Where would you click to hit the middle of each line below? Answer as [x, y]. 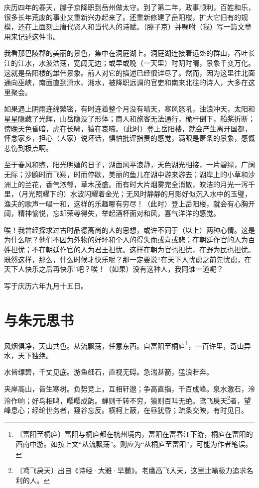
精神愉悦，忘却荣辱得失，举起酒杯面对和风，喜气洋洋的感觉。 [119, 213]
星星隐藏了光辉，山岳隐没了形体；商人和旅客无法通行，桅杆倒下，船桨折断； [129, 118]
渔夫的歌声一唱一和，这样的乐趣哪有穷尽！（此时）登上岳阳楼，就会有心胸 [126, 203]
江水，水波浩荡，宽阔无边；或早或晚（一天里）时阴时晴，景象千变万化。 [136, 62]
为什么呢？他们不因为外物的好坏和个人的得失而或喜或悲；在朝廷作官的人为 [126, 240]
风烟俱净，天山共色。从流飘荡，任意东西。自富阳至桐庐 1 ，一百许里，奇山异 [128, 345]
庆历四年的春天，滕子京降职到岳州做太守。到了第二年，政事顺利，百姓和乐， [129, 7]
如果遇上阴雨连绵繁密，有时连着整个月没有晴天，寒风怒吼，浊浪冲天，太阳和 [129, 109]
